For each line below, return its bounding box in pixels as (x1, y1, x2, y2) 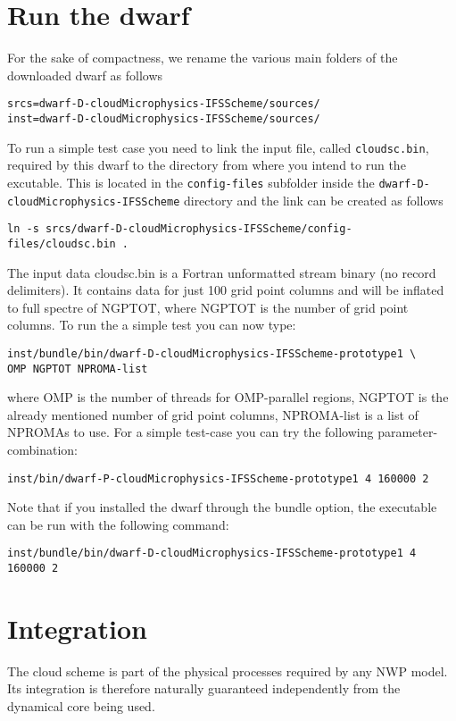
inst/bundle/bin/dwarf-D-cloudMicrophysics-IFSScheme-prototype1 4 (7, 547, 417, 560)
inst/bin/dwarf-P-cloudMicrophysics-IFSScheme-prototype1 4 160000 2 (7, 472, 429, 485)
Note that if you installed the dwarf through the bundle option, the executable (7, 498, 437, 516)
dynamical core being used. (7, 697, 155, 716)
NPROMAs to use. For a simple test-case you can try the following (7, 423, 374, 441)
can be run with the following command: (7, 515, 229, 533)
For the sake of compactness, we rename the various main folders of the (7, 48, 398, 67)
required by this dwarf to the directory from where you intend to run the (7, 155, 406, 174)
